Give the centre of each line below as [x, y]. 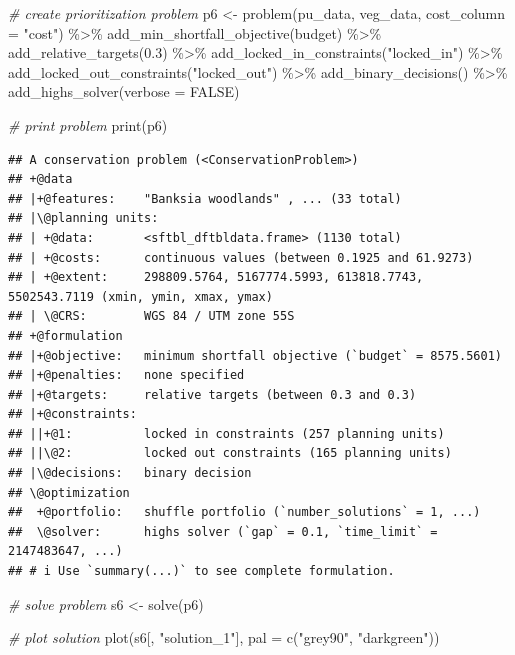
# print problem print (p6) [88, 124]
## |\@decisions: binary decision [130, 473]
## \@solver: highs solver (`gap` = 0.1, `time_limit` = [223, 531]
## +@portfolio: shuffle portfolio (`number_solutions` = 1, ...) [244, 512]
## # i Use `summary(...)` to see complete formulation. [201, 571]
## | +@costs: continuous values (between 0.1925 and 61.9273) [241, 257]
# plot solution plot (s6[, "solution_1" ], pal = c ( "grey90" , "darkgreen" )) [224, 637]
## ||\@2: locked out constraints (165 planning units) [230, 453]
